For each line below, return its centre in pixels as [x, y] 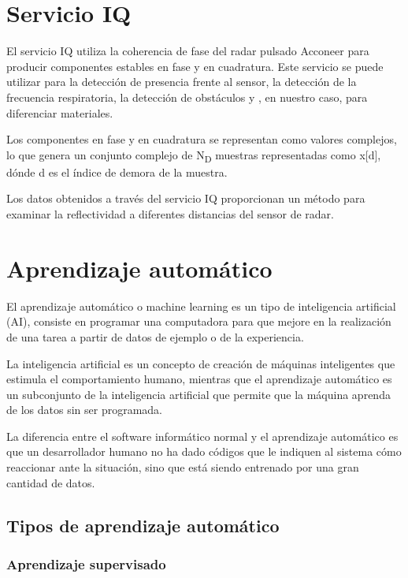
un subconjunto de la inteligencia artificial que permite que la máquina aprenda [198, 394]
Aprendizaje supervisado [86, 563]
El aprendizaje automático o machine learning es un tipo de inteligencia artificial [201, 306]
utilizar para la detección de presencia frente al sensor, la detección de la [182, 82]
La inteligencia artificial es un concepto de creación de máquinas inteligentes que [201, 363]
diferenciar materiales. [60, 112]
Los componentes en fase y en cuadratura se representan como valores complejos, [202, 139]
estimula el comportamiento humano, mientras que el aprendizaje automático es [199, 379]
